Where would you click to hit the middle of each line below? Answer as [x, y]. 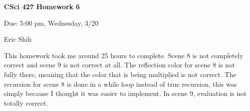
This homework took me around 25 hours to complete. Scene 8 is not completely [124, 55]
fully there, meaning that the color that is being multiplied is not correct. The [120, 74]
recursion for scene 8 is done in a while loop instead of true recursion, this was [120, 84]
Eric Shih [18, 39]
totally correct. [26, 103]
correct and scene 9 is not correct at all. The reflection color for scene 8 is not [120, 65]
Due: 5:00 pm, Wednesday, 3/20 [51, 23]
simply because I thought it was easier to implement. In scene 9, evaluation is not [125, 93]
